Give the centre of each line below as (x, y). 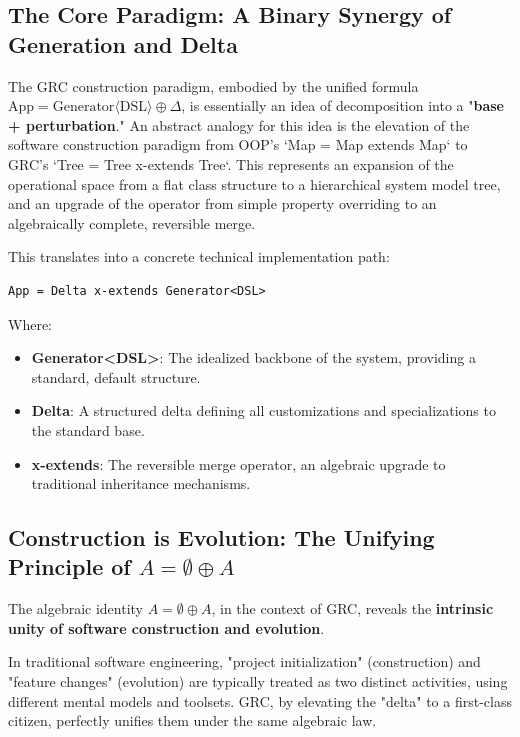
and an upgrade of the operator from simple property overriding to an (222, 203)
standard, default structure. (116, 376)
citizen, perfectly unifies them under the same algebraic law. (192, 720)
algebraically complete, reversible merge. (132, 222)
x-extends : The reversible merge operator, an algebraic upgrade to (238, 463)
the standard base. (88, 429)
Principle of (69, 566)
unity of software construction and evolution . (166, 627)
